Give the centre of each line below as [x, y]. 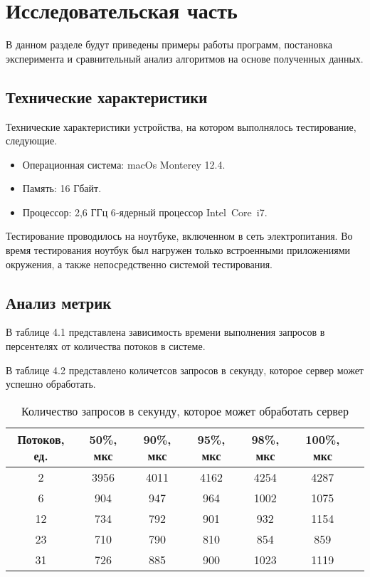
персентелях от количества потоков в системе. [106, 346]
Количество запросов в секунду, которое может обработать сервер [185, 411]
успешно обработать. [51, 384]
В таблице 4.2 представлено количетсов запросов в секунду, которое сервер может [185, 370]
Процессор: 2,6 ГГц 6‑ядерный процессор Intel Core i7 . [145, 212]
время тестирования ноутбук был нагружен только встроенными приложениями [178, 250]
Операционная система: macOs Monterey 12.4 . [124, 164]
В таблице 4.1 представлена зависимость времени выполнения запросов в [165, 332]
